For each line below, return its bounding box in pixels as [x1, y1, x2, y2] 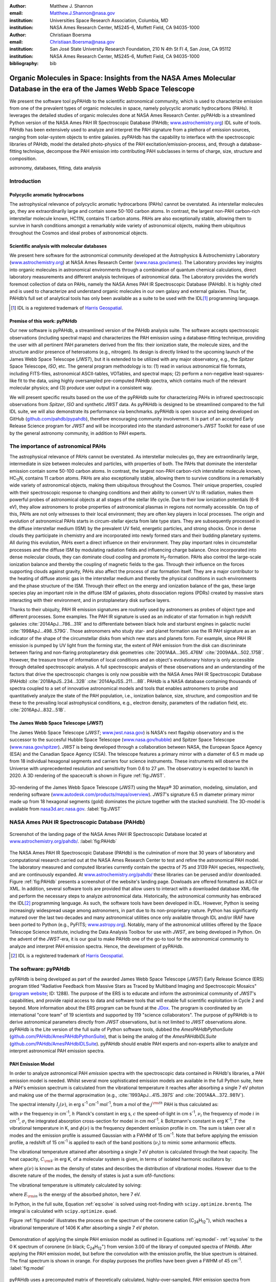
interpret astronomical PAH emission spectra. [9, 1048, 105, 1054]
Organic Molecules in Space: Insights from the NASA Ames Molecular [9, 73, 236, 82]
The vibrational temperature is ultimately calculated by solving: [9, 1182, 142, 1188]
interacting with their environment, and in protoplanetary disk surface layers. [9, 597, 171, 603]
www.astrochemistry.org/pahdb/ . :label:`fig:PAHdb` [9, 838, 117, 845]
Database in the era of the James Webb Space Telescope [9, 85, 195, 93]
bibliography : [9, 61, 39, 67]
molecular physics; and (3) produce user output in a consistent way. [9, 385, 153, 391]
